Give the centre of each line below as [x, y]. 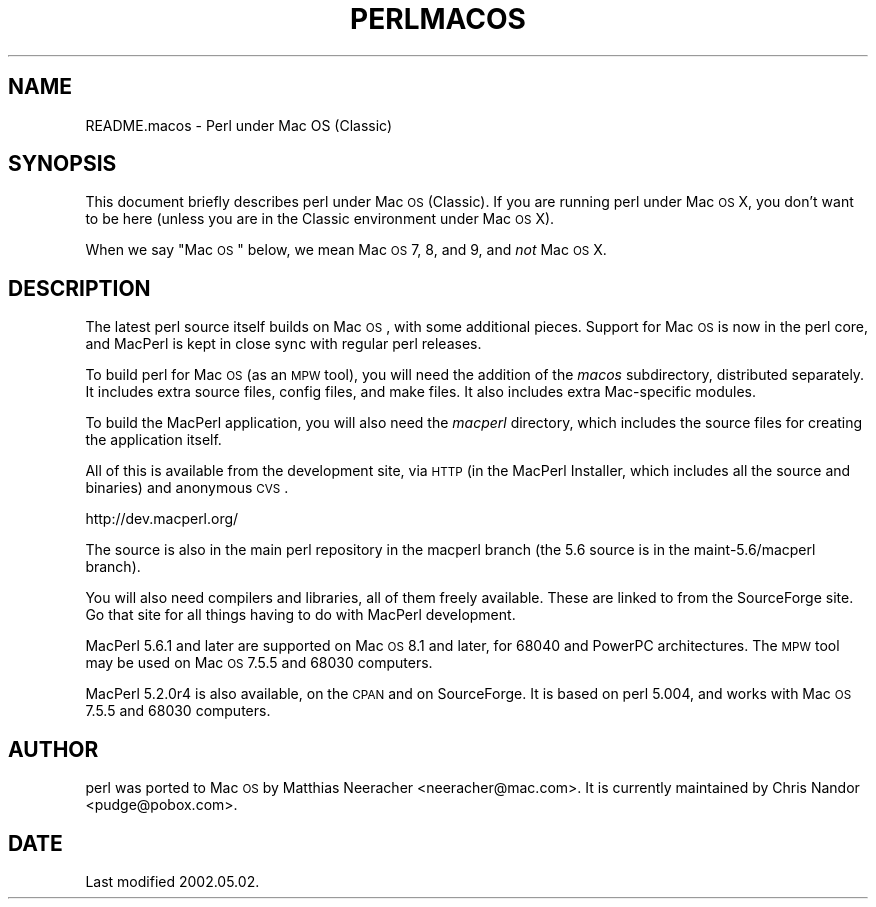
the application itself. [153, 440]
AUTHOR [53, 749]
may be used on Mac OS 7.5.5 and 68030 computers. [259, 663]
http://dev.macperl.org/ [162, 519]
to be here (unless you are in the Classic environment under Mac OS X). [320, 219]
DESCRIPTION [79, 288]
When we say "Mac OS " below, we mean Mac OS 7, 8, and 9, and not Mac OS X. [346, 250]
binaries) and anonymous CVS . [187, 488]
